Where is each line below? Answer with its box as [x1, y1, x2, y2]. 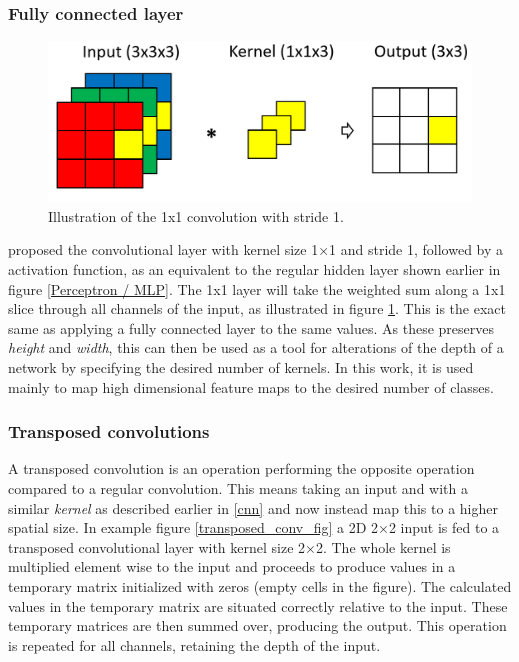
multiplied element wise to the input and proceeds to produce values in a [8, 556, 456, 577]
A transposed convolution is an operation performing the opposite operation [8, 458, 475, 479]
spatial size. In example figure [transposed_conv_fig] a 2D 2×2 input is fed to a [8, 517, 500, 538]
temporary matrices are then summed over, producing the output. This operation [8, 615, 507, 636]
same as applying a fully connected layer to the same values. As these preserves [8, 317, 494, 338]
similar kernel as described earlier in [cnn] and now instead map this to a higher [8, 497, 498, 518]
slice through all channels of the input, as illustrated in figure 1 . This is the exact [8, 298, 506, 319]
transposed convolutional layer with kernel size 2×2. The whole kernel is [8, 536, 451, 557]
